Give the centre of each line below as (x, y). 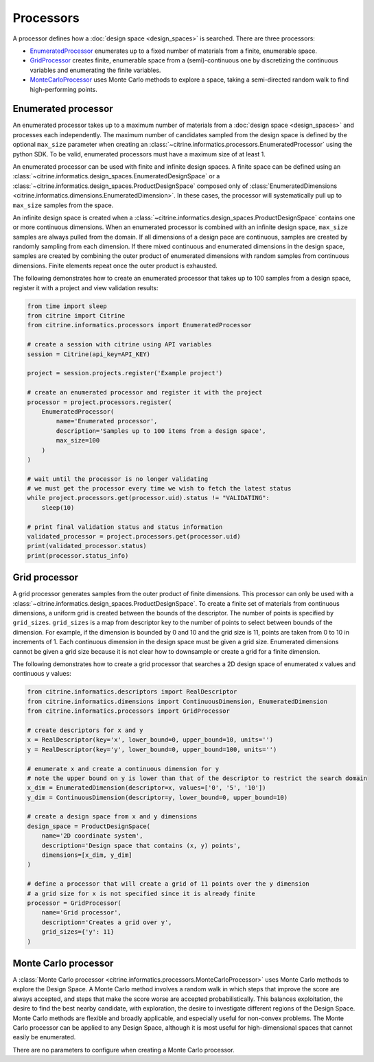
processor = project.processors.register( (100, 402)
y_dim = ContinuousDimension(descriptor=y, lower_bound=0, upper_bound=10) (157, 797)
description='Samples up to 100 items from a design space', (161, 431)
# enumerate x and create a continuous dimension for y (123, 769)
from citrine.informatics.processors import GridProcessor (128, 711)
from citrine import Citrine (76, 316)
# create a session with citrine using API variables (119, 344)
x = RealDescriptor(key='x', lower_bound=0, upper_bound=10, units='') (150, 740)
